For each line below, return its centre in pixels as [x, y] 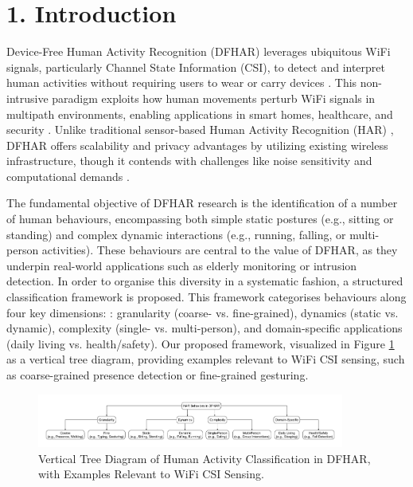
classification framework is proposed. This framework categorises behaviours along [206, 297]
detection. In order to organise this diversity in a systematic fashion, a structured [205, 281]
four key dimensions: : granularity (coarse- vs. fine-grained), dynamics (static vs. [203, 312]
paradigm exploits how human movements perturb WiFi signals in [214, 98]
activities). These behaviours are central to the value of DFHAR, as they [220, 250]
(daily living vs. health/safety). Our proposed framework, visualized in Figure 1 [201, 343]
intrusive [27, 98]
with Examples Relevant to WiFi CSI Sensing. [151, 474]
